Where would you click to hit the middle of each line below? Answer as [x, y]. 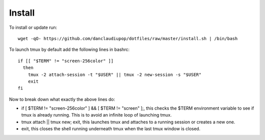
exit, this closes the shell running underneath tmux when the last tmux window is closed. [111, 129]
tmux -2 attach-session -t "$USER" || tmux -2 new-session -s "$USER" [115, 74]
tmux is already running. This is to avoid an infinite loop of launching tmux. [96, 115]
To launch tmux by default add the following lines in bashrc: [69, 49]
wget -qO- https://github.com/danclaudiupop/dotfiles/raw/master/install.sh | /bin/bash [128, 38]
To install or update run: [33, 27]
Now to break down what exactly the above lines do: [62, 99]
